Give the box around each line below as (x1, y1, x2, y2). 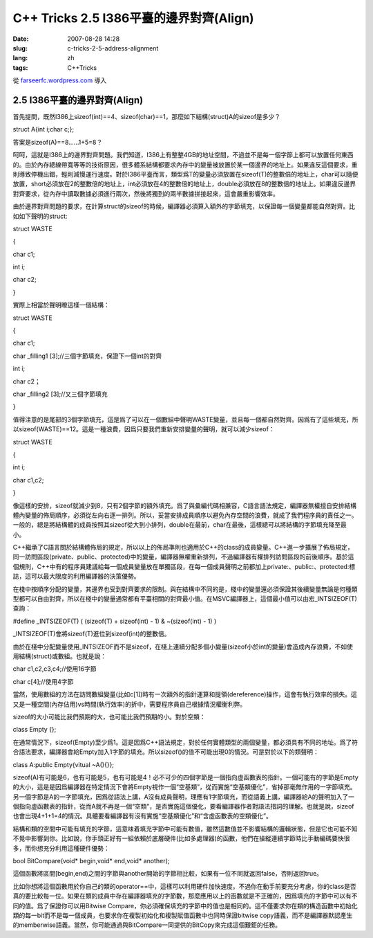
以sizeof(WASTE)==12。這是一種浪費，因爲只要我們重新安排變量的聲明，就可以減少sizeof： (12, 425, 276, 433)
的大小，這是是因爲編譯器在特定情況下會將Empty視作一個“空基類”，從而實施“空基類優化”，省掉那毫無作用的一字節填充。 (12, 783, 356, 791)
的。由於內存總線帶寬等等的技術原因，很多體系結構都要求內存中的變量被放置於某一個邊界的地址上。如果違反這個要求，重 (12, 160, 358, 169)
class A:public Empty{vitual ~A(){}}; (12, 760, 114, 768)
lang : (12, 54, 28, 62)
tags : (12, 63, 28, 72)
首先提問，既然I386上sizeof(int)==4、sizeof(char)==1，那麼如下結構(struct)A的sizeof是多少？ (12, 113, 281, 121)
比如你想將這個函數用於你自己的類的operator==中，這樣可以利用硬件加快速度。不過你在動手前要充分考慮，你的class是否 (12, 882, 356, 890)
